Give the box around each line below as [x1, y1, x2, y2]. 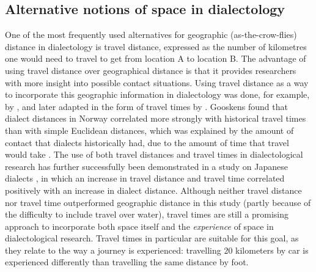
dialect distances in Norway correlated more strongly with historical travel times [5, 112, 306, 125]
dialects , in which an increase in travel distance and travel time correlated [5, 172, 285, 185]
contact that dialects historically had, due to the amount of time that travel [5, 136, 289, 149]
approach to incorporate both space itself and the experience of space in [5, 219, 274, 232]
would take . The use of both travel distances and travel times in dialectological [5, 148, 303, 161]
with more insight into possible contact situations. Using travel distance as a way [5, 76, 309, 89]
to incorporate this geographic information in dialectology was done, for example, [5, 88, 310, 101]
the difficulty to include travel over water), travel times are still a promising [5, 208, 288, 221]
